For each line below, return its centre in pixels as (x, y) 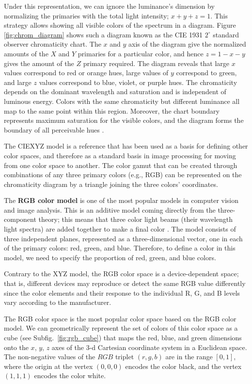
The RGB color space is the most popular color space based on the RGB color (120, 318)
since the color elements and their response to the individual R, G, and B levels (122, 292)
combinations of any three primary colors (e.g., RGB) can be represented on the (123, 175)
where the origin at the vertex (48, 366)
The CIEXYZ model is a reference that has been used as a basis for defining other (126, 146)
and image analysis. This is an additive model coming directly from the (110, 209)
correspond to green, (206, 73)
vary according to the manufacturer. (58, 302)
